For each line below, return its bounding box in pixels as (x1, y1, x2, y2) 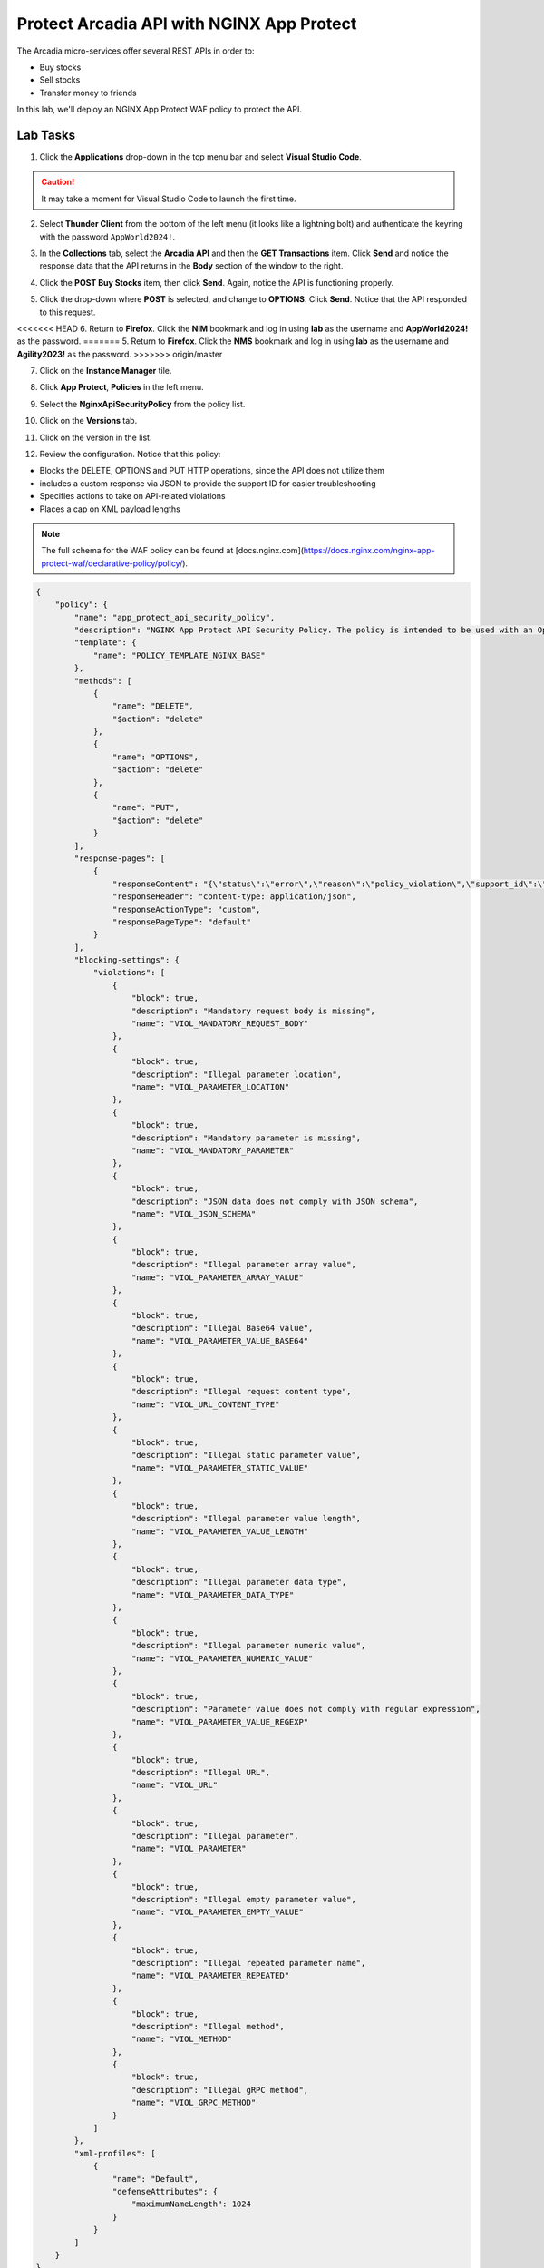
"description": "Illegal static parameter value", (131, 1450, 362, 1461)
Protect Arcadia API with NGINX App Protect (16, 14, 357, 34)
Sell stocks (39, 74, 81, 85)
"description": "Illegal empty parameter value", (131, 1894, 357, 1904)
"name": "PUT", (112, 803, 180, 813)
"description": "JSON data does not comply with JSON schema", (131, 1196, 419, 1207)
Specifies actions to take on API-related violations (39, 491, 226, 502)
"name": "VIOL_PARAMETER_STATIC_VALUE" (131, 1462, 309, 1473)
